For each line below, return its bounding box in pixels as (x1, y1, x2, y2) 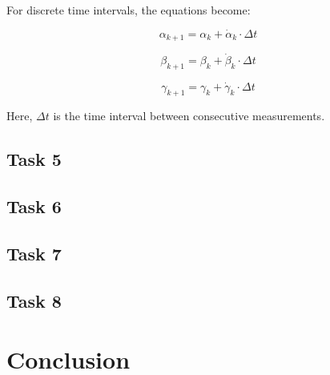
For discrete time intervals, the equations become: (6, 2, 251, 18)
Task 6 (6, 194, 62, 219)
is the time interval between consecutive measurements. (53, 107, 325, 124)
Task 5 (6, 147, 62, 171)
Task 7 (6, 240, 62, 265)
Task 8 (6, 288, 62, 312)
